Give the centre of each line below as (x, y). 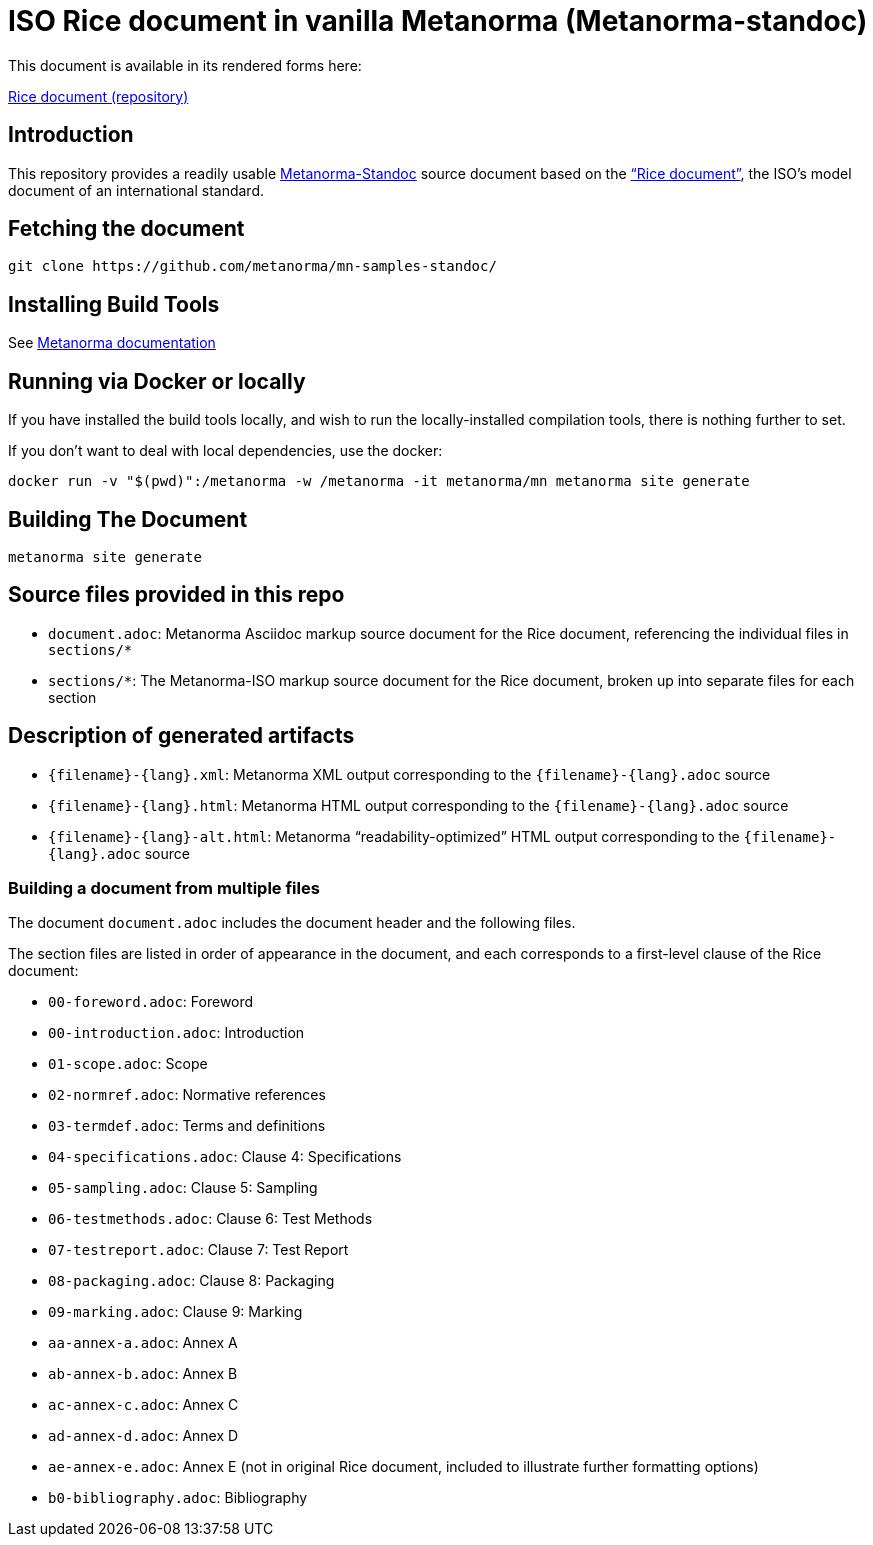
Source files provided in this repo (176, 595)
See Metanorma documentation (112, 343)
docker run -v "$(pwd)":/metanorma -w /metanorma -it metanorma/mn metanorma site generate (379, 481)
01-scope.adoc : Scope (128, 1064)
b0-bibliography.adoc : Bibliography (178, 1498)
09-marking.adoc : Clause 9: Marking (175, 1312)
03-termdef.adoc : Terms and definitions (187, 1126)
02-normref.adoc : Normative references (187, 1095)
